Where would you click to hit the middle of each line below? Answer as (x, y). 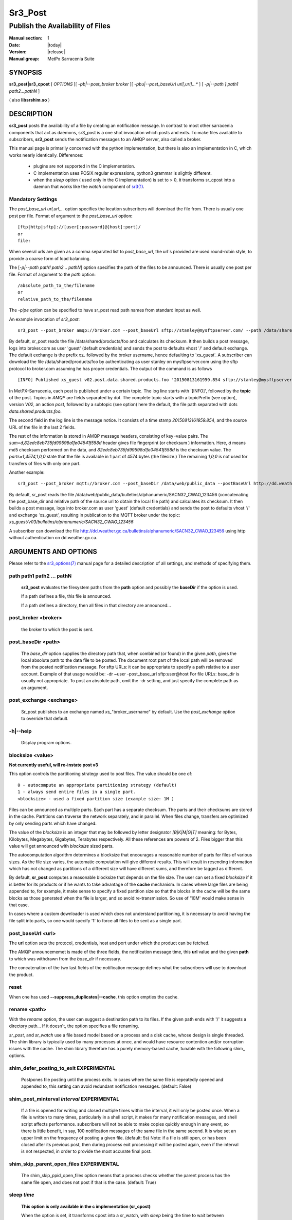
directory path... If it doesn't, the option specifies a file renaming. (74, 1026)
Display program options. (46, 742)
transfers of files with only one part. (45, 463)
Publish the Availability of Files (60, 26)
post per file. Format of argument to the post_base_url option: (71, 216)
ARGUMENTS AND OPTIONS (53, 551)
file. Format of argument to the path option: (52, 274)
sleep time (22, 1195)
